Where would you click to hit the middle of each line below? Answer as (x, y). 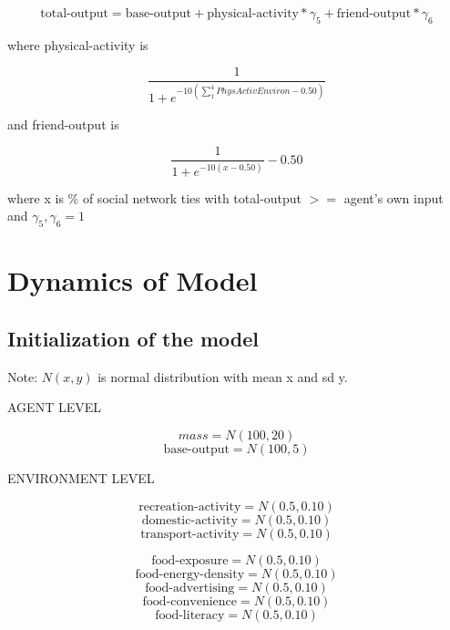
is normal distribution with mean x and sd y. (223, 376)
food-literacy (190, 615)
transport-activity (190, 534)
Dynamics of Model (133, 280)
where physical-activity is (78, 44)
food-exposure (190, 560)
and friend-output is (63, 124)
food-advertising (190, 588)
